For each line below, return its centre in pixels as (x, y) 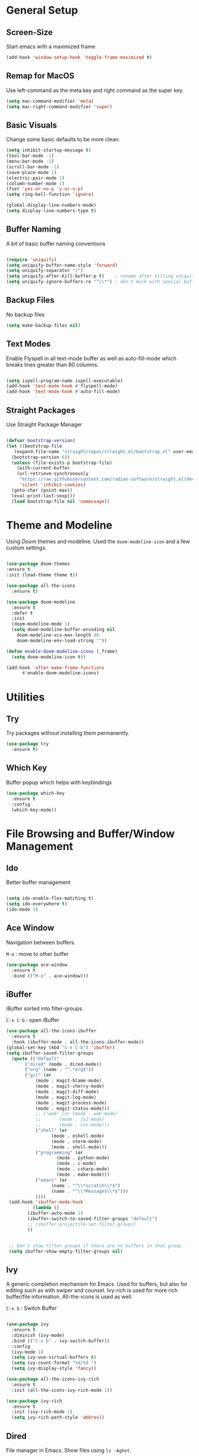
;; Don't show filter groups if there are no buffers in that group (95, 1246)
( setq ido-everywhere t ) (37, 904)
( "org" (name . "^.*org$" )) (59, 1070)
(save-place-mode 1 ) (32, 172)
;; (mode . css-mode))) (73, 1125)
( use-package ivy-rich (34, 1401)
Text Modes (28, 344)
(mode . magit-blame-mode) (68, 1081)
